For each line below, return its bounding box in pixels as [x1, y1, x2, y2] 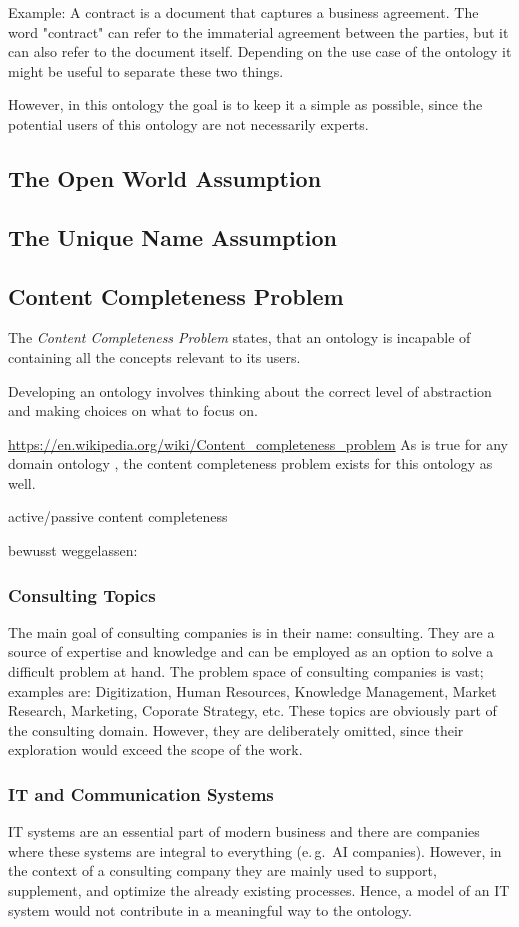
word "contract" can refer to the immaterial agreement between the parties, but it [8, 21, 509, 42]
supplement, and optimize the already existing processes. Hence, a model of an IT [8, 880, 510, 901]
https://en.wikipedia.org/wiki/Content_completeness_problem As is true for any [8, 433, 508, 454]
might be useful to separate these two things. [8, 60, 284, 81]
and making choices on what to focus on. [8, 400, 258, 421]
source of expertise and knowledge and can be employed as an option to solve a [8, 641, 494, 662]
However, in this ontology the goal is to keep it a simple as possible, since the [8, 94, 483, 115]
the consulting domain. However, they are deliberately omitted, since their [8, 719, 464, 740]
